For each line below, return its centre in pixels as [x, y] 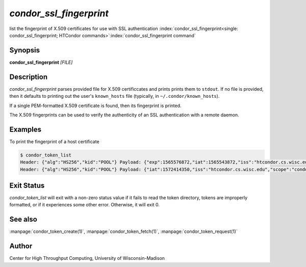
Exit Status [27, 185]
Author [21, 246]
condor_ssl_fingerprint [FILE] [41, 62]
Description [29, 77]
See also [23, 219]
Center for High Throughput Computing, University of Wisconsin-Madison [87, 258]
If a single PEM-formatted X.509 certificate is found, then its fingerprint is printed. [95, 105]
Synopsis [25, 50]
